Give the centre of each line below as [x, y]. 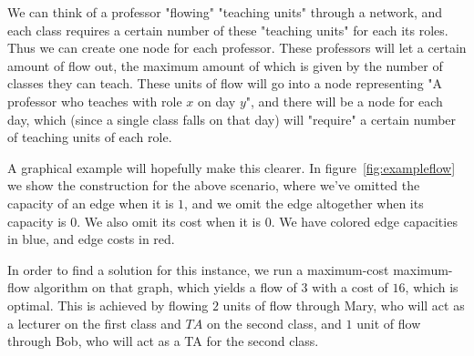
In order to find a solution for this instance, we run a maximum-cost [198, 269]
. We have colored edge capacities [364, 221]
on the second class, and [274, 323]
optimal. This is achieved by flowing [108, 305]
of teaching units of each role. [90, 137]
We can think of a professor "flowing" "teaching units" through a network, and [225, 12]
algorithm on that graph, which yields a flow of [165, 287]
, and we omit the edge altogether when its [304, 203]
